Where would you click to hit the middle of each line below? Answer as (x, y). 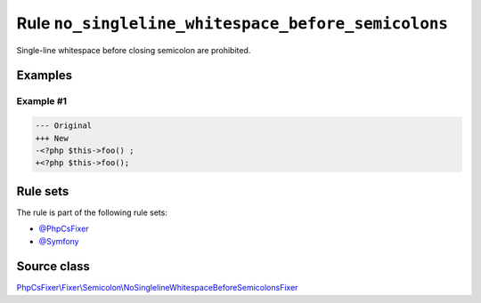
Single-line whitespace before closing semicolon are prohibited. (134, 50)
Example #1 (41, 101)
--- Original (64, 126)
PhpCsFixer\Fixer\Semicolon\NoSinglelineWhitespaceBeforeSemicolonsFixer (157, 288)
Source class (53, 267)
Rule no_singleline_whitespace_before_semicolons (232, 23)
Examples (45, 76)
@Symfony (59, 241)
